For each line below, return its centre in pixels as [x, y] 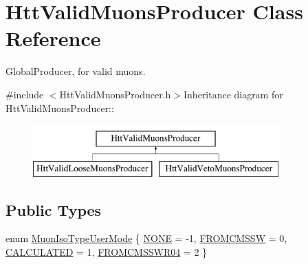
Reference [53, 38]
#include [25, 94]
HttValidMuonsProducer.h [115, 94]
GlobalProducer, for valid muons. [76, 71]
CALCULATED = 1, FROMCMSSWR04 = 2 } [107, 252]
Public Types [54, 209]
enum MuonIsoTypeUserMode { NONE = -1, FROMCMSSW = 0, [146, 238]
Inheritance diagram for [233, 94]
